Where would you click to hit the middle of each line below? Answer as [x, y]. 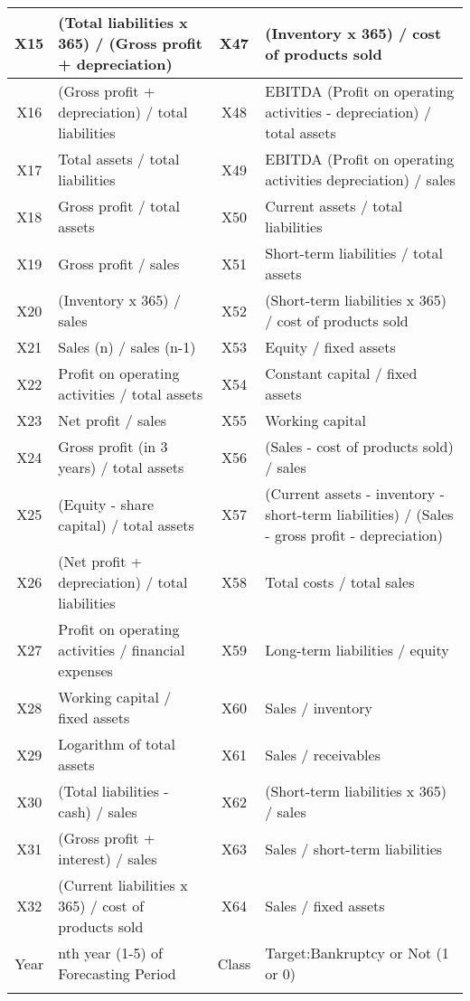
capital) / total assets [126, 524]
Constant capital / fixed [341, 373]
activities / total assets [131, 394]
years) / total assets [121, 467]
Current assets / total [334, 206]
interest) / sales [108, 859]
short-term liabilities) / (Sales [359, 514]
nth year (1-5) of [110, 953]
